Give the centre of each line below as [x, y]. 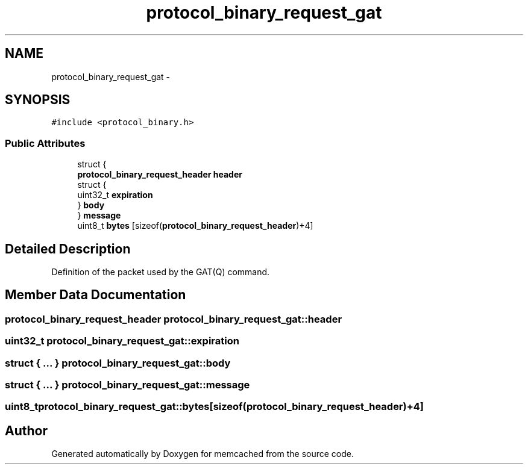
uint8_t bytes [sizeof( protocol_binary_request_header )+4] [195, 226]
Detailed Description [68, 249]
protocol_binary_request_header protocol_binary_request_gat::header [174, 319]
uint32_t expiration [115, 195]
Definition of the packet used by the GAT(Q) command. [161, 272]
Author [26, 430]
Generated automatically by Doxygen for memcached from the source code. [203, 454]
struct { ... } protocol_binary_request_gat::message [127, 385]
